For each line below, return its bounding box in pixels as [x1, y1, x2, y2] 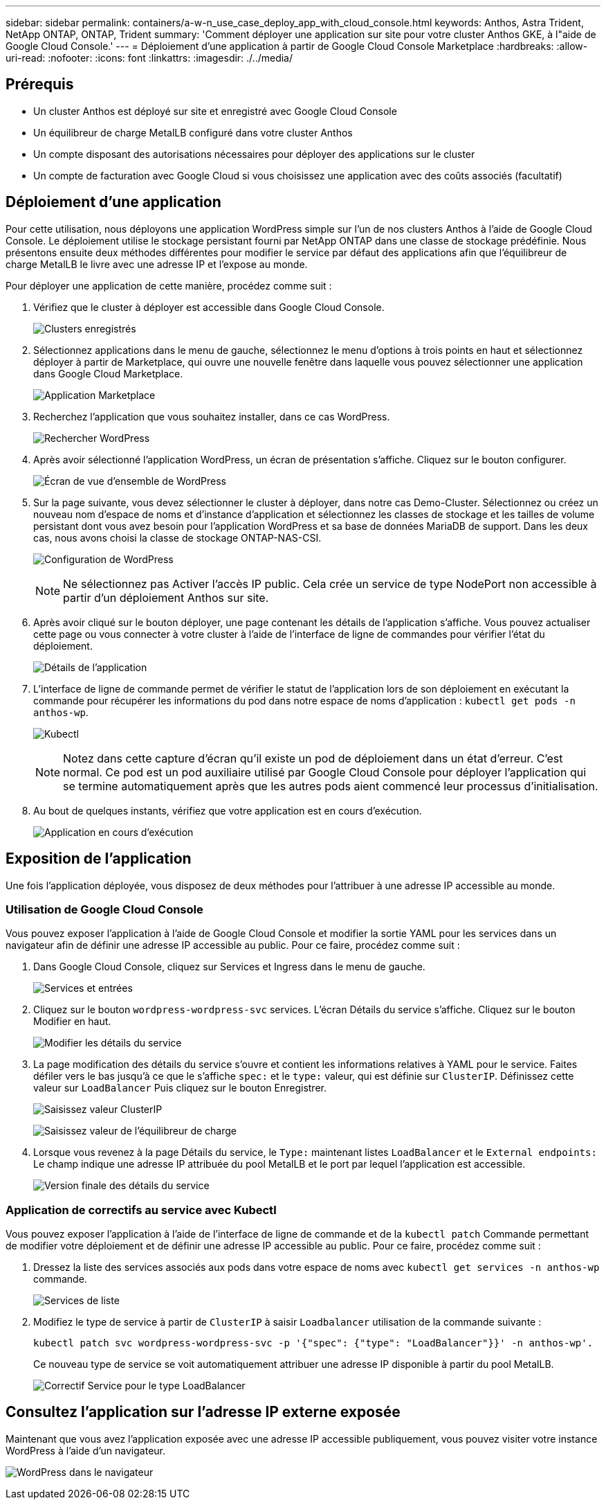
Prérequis [6, 75, 74, 93]
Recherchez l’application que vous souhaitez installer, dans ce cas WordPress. [33, 410, 390, 422]
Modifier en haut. [33, 1015, 111, 1028]
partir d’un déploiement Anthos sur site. [63, 590, 269, 605]
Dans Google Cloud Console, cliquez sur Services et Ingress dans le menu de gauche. [33, 961, 425, 973]
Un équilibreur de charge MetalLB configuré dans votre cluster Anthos [33, 126, 353, 139]
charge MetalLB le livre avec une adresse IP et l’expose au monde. [6, 258, 308, 270]
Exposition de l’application [6, 850, 192, 868]
